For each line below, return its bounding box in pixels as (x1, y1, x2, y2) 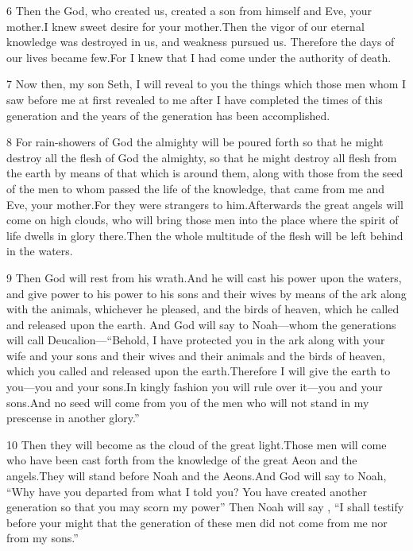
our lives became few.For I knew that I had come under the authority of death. (6, 49, 392, 65)
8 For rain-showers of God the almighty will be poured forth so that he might (6, 134, 384, 150)
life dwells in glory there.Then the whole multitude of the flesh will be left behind (6, 227, 403, 243)
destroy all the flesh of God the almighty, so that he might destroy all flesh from (6, 149, 397, 165)
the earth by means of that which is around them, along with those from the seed (6, 165, 403, 181)
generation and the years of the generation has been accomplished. (6, 107, 330, 123)
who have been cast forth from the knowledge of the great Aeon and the (6, 452, 357, 468)
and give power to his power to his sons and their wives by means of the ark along (6, 285, 407, 301)
